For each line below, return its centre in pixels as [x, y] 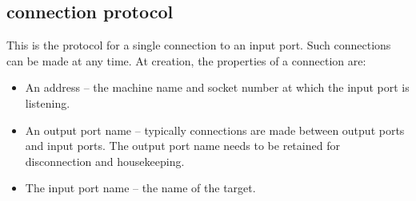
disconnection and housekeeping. [105, 161]
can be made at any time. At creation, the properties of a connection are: [186, 60]
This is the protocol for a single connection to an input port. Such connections [199, 45]
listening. [48, 102]
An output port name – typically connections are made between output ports [215, 130]
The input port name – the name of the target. [140, 188]
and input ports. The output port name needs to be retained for [182, 146]
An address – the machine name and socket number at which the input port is [217, 87]
